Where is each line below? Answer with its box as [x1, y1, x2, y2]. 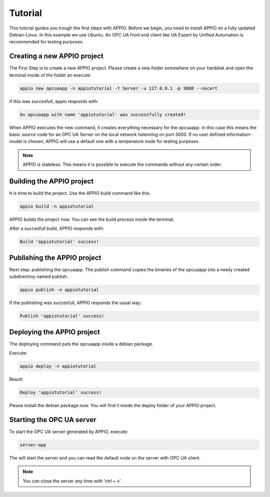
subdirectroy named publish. [9, 274, 68, 280]
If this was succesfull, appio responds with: [9, 98, 98, 104]
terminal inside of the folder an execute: [9, 72, 91, 78]
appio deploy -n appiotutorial [19, 364, 97, 369]
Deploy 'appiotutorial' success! [19, 390, 102, 396]
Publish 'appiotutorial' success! [19, 313, 104, 319]
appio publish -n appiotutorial [19, 287, 99, 293]
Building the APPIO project [9, 177, 94, 185]
